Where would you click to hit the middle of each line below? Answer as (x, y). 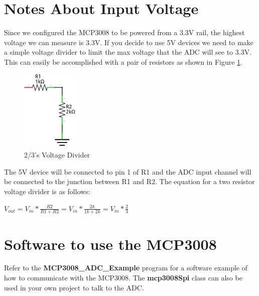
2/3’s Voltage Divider (57, 155)
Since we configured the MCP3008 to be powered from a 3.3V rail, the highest (124, 32)
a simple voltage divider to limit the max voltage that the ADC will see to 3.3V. (128, 52)
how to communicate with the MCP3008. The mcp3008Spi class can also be (123, 278)
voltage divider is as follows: (47, 191)
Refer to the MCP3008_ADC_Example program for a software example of (126, 268)
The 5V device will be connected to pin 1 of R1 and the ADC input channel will (128, 171)
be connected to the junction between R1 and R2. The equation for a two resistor (129, 181)
